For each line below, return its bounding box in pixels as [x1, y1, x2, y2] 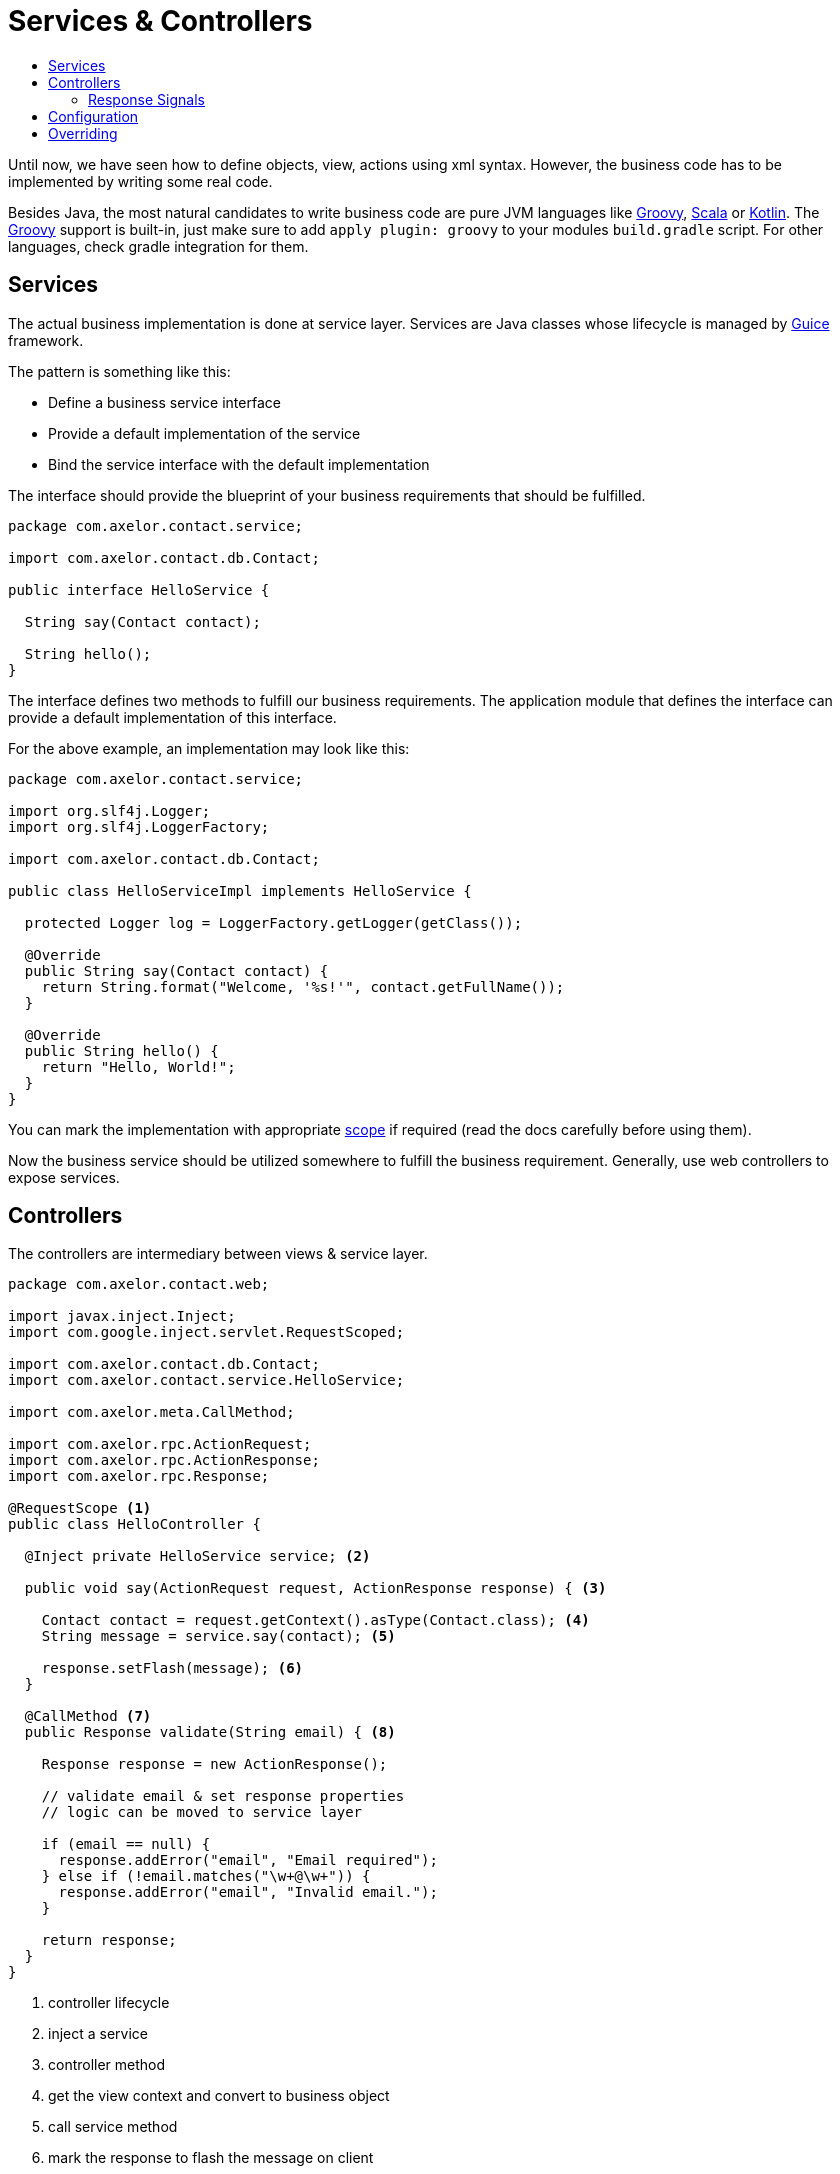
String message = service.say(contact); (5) [41, 1628, 396, 1645]
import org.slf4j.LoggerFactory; [8, 818, 270, 835]
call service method [48, 2118, 178, 2136]
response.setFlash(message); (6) [41, 1660, 304, 1677]
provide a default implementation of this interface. [8, 708, 337, 726]
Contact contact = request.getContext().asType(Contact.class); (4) [41, 1612, 590, 1629]
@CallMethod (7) [24, 1708, 152, 1725]
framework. [8, 331, 84, 349]
